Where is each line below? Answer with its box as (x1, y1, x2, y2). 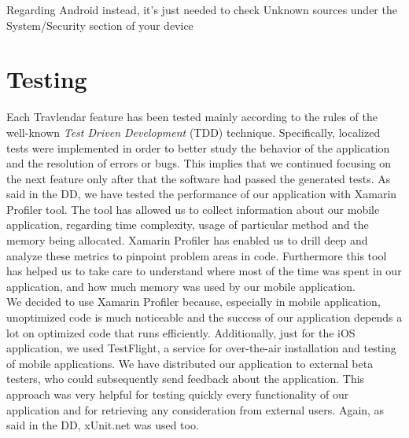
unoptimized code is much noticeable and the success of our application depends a (6, 309, 403, 326)
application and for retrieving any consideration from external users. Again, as (6, 401, 385, 418)
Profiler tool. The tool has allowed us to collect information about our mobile (6, 201, 380, 217)
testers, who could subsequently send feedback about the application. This (6, 370, 365, 387)
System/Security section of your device (6, 17, 193, 33)
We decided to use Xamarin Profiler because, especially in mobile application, (6, 293, 381, 310)
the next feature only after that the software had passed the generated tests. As (6, 170, 391, 186)
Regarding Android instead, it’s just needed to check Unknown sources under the (6, 2, 397, 17)
